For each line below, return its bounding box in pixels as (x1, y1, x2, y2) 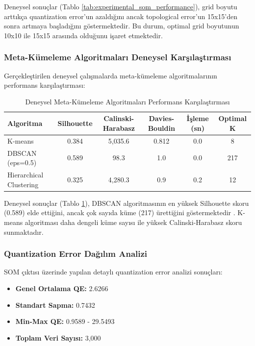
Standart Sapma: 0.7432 (15, 299, 95, 310)
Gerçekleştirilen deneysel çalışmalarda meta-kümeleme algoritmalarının (4, 70, 217, 80)
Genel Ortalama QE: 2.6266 (15, 283, 108, 293)
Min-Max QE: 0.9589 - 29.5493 (15, 316, 115, 326)
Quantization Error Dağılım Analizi (4, 247, 148, 260)
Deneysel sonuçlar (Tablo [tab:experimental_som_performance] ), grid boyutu (4, 1, 237, 11)
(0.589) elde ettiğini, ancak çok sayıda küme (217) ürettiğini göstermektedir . (4, 207, 235, 218)
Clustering (7, 179, 39, 189)
